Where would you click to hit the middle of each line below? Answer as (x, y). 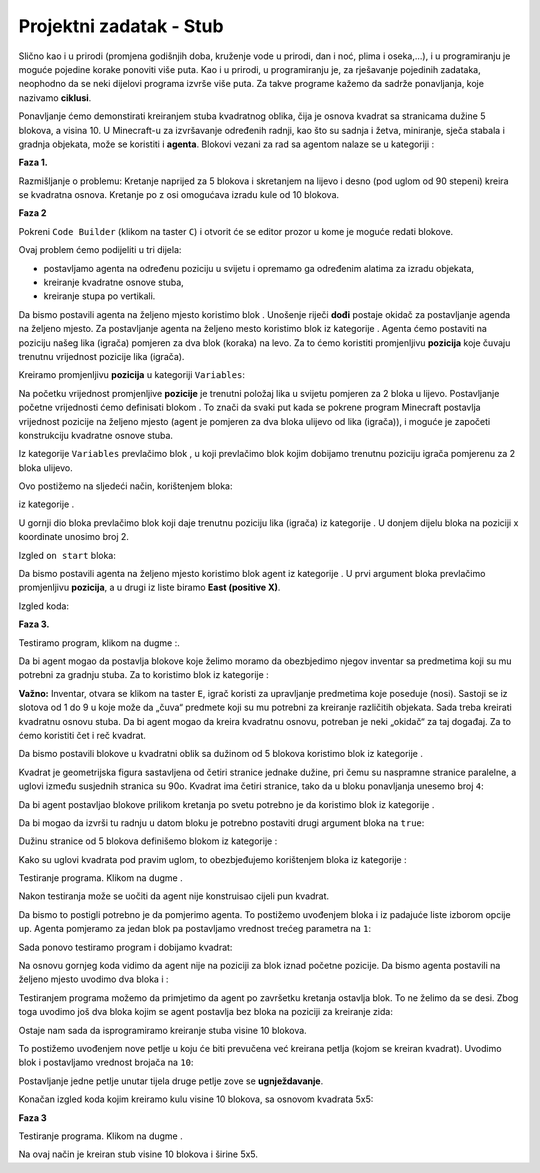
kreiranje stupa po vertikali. (99, 296)
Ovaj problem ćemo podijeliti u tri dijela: (100, 250)
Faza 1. (33, 162)
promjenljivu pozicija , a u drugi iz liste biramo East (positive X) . (149, 587)
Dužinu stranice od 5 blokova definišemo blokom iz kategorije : (148, 841)
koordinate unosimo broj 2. (74, 537)
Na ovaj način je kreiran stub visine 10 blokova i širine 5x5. (138, 1154)
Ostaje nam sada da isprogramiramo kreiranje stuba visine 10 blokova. (162, 1030)
